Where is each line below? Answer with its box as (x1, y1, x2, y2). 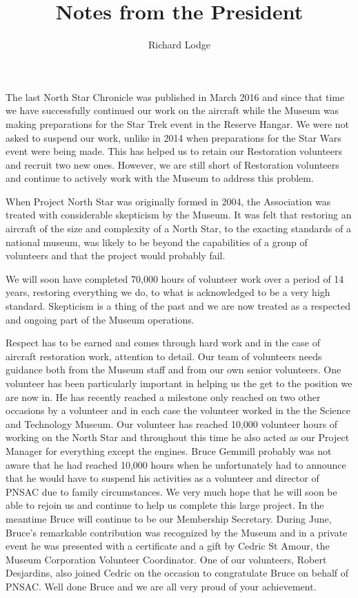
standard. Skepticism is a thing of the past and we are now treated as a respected (6, 299, 350, 313)
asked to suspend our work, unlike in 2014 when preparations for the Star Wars (6, 130, 341, 144)
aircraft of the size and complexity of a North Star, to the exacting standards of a (6, 221, 351, 236)
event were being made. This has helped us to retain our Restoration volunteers (6, 144, 343, 158)
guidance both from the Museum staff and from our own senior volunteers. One (6, 362, 341, 377)
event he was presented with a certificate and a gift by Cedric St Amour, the (6, 539, 330, 553)
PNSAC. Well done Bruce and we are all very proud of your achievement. (6, 579, 317, 593)
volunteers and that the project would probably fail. (6, 248, 226, 263)
